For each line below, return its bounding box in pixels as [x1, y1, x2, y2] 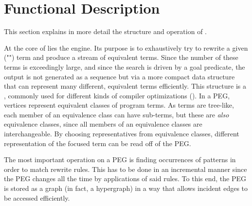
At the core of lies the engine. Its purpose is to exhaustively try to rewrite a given [4, 42, 248, 53]
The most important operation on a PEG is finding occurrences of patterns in [4, 154, 236, 165]
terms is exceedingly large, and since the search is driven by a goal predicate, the [4, 61, 245, 72]
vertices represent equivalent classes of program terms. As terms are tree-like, [4, 100, 234, 110]
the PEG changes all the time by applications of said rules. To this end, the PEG [4, 173, 247, 184]
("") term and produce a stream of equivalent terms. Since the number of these [4, 52, 238, 62]
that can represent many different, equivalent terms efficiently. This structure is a [4, 81, 246, 91]
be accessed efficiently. [4, 192, 70, 203]
